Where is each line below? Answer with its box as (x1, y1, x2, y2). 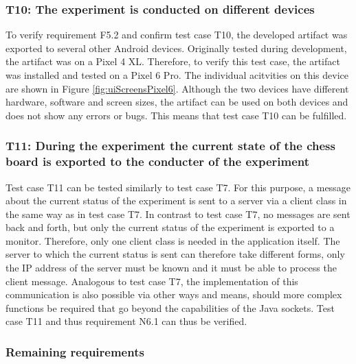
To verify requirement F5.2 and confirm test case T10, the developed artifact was (5, 27, 348, 42)
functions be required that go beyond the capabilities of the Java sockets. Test (5, 300, 335, 315)
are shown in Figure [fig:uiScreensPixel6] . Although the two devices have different (5, 81, 349, 95)
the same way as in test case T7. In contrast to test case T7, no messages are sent (5, 206, 351, 221)
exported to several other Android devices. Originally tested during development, (5, 40, 347, 55)
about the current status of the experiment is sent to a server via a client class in (5, 193, 347, 208)
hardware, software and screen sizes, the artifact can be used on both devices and (5, 95, 348, 109)
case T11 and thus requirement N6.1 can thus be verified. (5, 314, 247, 328)
